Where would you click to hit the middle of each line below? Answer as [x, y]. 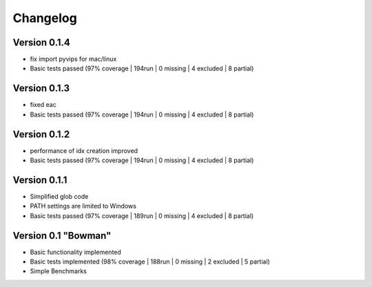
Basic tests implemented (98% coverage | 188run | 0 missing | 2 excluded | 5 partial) [150, 261]
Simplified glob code [59, 196]
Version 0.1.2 [41, 134]
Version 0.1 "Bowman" [62, 236]
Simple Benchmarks [59, 271]
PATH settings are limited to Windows [83, 206]
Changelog [45, 18]
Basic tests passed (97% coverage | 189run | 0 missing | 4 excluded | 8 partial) [142, 216]
